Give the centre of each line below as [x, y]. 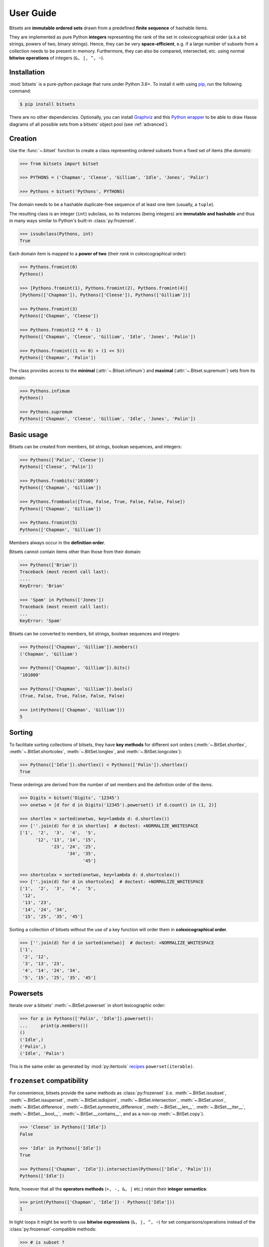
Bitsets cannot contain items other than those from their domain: [75, 552]
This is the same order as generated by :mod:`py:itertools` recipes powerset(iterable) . [102, 1066]
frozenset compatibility [49, 1081]
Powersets [26, 993]
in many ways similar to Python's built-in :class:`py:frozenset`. [73, 220]
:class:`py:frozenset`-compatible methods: [53, 1229]
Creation [23, 138]
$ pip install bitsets [47, 104]
